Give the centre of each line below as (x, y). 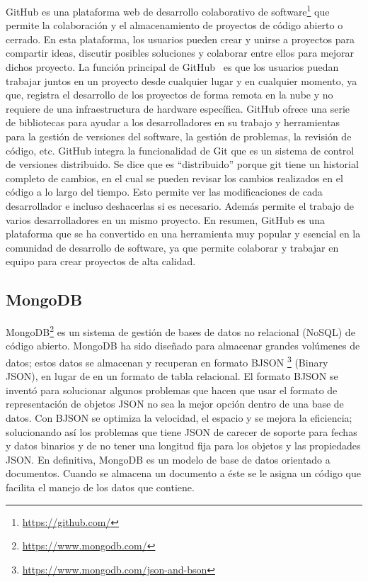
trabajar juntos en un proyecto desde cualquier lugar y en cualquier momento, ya (182, 80)
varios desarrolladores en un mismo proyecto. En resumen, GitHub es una (165, 219)
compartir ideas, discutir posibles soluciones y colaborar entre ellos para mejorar (180, 53)
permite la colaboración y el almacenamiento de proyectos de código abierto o (174, 25)
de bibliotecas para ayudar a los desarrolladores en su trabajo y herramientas (173, 122)
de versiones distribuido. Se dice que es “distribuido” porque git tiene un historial (182, 164)
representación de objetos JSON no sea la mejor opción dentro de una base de (175, 404)
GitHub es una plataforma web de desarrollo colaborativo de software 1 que (168, 10)
